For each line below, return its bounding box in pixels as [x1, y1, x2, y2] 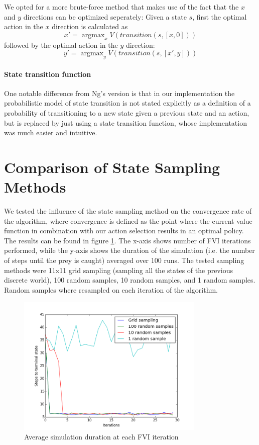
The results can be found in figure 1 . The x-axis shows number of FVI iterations [4, 235, 251, 245]
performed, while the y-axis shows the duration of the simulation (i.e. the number [4, 245, 255, 255]
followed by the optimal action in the [4, 39, 118, 50]
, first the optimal [192, 11, 247, 22]
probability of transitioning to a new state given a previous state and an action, [4, 107, 249, 118]
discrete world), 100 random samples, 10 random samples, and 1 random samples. [4, 275, 255, 285]
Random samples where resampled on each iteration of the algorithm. [4, 284, 218, 295]
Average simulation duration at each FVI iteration [24, 431, 179, 442]
